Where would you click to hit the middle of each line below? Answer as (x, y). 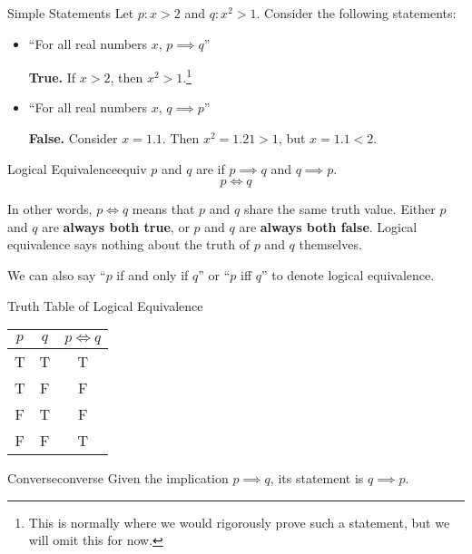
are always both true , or (116, 226)
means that (163, 209)
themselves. (330, 244)
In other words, (50, 209)
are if (211, 168)
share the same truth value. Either (339, 209)
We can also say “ (57, 275)
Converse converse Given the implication (118, 478)
